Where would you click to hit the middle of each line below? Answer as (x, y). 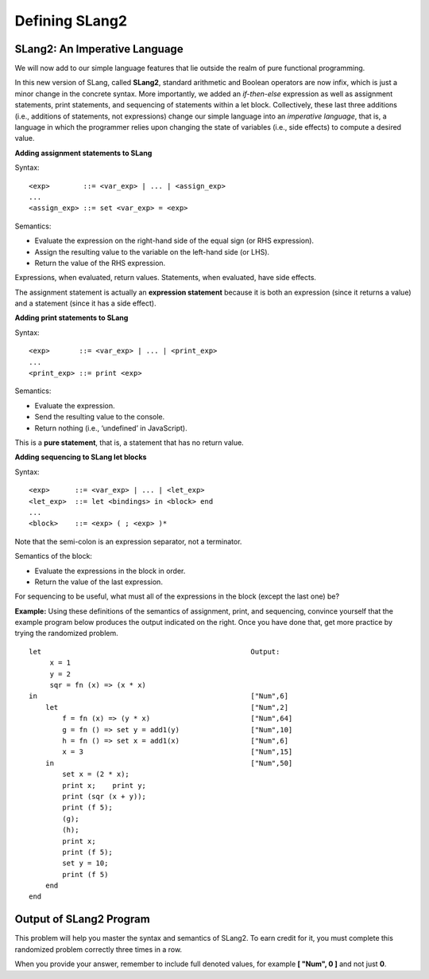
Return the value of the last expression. (99, 582)
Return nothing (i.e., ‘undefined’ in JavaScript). (111, 428)
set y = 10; (85, 863)
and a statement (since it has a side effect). (85, 303)
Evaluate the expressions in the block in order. (110, 571)
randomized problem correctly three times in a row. (99, 949)
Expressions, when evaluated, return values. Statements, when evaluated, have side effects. (166, 278)
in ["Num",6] (159, 696)
